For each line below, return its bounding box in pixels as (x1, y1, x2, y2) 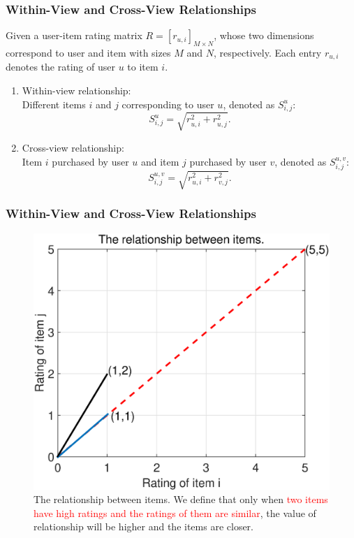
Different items (22, 96, 86, 111)
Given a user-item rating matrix (6, 28, 142, 43)
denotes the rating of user (6, 59, 115, 74)
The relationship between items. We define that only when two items (34, 492, 328, 507)
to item (127, 59, 158, 74)
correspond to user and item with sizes (6, 45, 171, 60)
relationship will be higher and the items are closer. (34, 519, 253, 534)
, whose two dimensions (214, 28, 314, 43)
